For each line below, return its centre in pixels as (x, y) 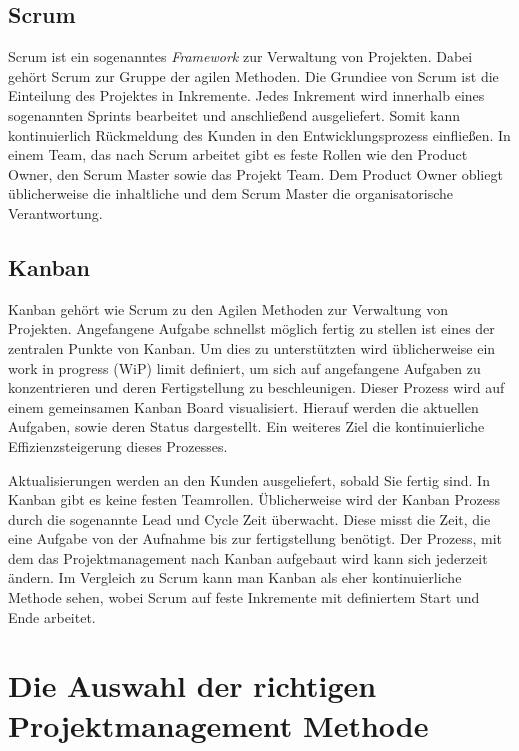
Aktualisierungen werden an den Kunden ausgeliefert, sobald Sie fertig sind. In (249, 479)
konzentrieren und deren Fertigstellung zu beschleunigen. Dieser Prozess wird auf (256, 387)
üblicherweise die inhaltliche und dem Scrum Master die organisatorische (231, 193)
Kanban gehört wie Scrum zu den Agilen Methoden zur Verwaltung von (228, 308)
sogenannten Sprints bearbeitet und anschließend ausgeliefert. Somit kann (234, 114)
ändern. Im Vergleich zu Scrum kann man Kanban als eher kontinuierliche (235, 577)
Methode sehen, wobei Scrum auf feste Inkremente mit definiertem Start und (244, 597)
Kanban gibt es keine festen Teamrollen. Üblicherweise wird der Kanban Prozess (254, 499)
